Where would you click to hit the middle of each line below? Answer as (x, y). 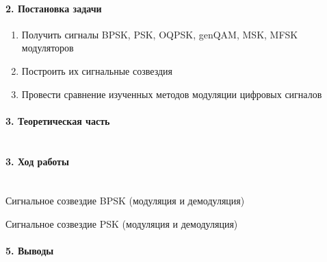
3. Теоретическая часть (58, 120)
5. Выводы (30, 251)
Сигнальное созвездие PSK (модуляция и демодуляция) (122, 223)
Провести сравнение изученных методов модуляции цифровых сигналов (172, 94)
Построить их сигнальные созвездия (97, 70)
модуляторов (48, 48)
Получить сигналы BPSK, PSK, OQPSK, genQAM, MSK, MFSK (160, 34)
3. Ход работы (37, 161)
